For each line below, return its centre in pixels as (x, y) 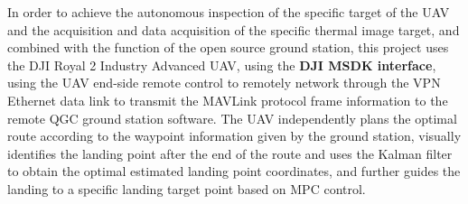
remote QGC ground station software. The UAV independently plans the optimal (232, 118)
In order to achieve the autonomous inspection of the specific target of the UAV (229, 12)
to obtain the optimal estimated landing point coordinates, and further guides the (234, 171)
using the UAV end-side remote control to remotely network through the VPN (224, 83)
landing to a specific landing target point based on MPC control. (187, 188)
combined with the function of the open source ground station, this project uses (228, 47)
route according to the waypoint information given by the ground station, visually (234, 136)
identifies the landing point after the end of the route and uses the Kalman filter (230, 153)
